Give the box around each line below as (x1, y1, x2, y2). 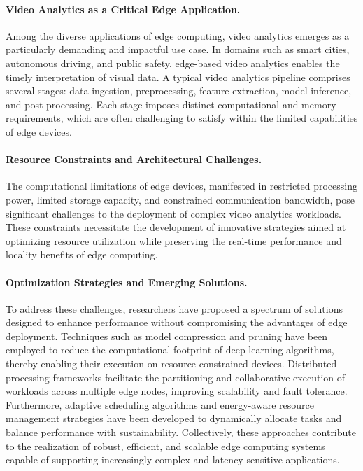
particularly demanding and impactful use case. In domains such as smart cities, (6, 42, 350, 57)
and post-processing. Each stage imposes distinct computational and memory (6, 97, 336, 111)
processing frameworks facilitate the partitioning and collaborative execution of (6, 370, 346, 384)
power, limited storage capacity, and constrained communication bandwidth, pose (6, 192, 355, 206)
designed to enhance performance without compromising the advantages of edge (6, 315, 348, 330)
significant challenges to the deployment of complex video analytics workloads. (6, 206, 341, 220)
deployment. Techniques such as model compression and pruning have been (6, 328, 328, 343)
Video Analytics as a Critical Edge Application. (6, 1, 241, 16)
